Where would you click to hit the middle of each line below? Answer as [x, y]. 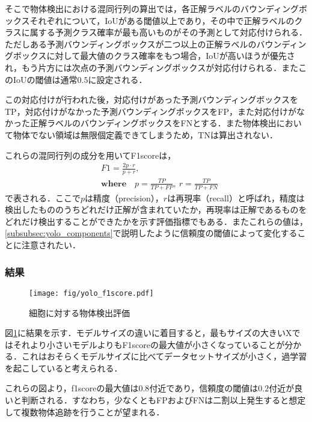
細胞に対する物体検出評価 [79, 312]
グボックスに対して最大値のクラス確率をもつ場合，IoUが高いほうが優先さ [150, 56]
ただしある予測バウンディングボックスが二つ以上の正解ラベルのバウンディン [156, 44]
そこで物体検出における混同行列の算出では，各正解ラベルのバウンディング [152, 8]
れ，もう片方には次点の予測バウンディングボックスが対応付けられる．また [152, 67]
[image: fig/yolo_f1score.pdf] [91, 293]
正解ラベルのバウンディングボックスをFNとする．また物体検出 [153, 123]
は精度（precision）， [124, 197]
